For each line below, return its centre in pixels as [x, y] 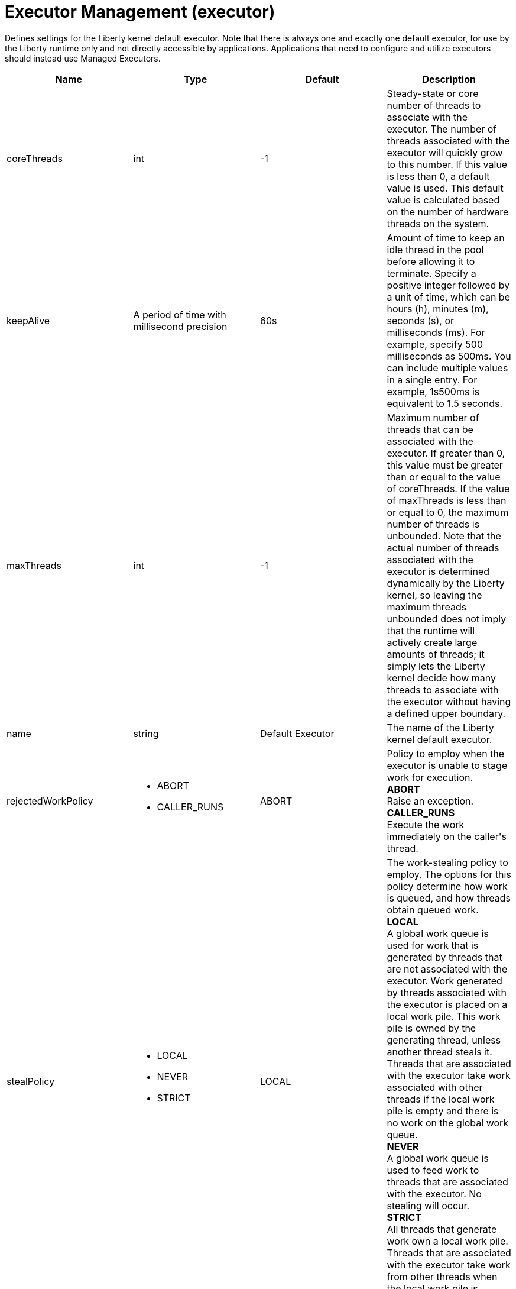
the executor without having [449, 701]
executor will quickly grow [445, 152]
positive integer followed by [448, 285]
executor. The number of [442, 129]
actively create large [432, 642]
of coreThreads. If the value [448, 488]
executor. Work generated [444, 981]
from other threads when [442, 1276]
